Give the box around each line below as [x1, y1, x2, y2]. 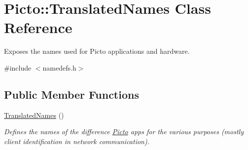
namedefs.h [42, 62, 76, 73]
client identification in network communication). [4, 136, 150, 146]
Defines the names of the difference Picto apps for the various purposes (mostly [4, 126, 244, 137]
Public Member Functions [4, 86, 139, 102]
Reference [4, 17, 72, 37]
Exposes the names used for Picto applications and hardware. [4, 46, 190, 56]
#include [4, 62, 32, 73]
